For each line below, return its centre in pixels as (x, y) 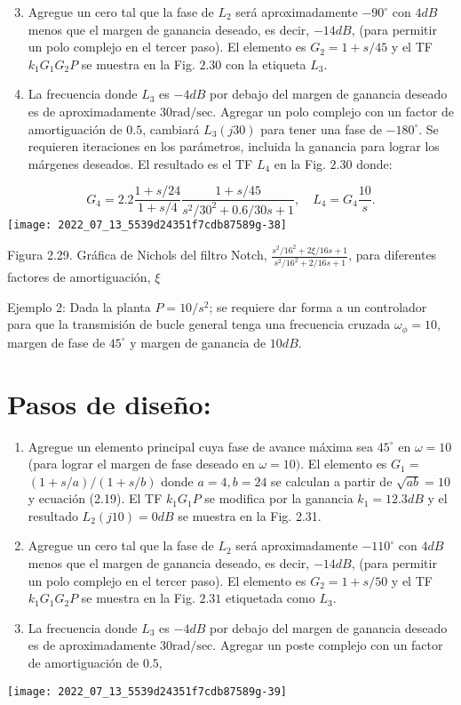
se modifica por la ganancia (279, 498)
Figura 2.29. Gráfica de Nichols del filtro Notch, (137, 255)
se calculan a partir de (332, 481)
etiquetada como (270, 598)
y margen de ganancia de (198, 342)
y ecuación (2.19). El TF (95, 498)
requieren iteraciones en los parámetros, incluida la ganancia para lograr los (234, 146)
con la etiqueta (266, 64)
